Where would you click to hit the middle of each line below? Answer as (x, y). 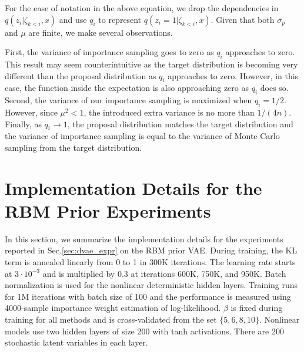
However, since (31, 112)
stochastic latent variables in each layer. (76, 342)
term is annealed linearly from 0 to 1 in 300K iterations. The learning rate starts (150, 262)
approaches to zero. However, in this (233, 75)
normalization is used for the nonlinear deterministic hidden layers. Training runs (151, 285)
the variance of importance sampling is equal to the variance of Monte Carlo (142, 136)
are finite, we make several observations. (101, 32)
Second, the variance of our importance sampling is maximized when (128, 100)
